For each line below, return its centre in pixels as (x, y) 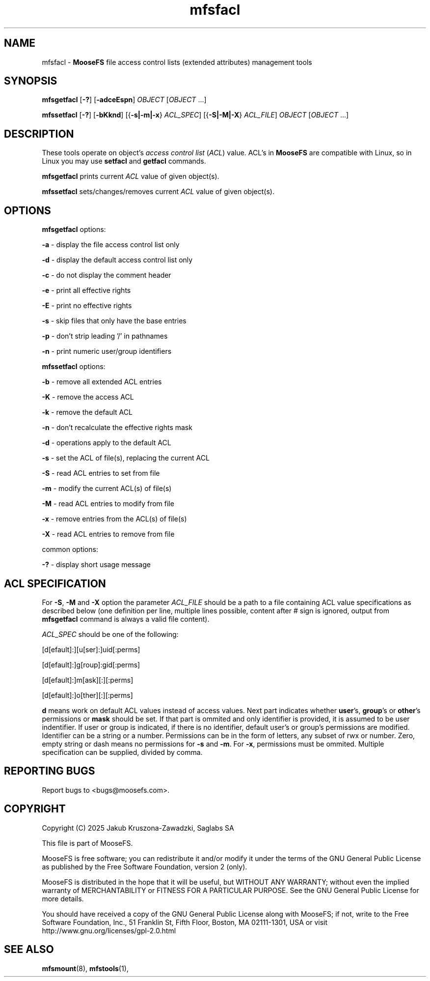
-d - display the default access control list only (117, 260)
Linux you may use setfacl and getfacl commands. (124, 161)
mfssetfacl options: (74, 367)
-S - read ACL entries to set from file (101, 473)
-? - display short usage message (96, 565)
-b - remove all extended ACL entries (102, 382)
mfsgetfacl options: (74, 230)
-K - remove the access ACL (88, 397)
